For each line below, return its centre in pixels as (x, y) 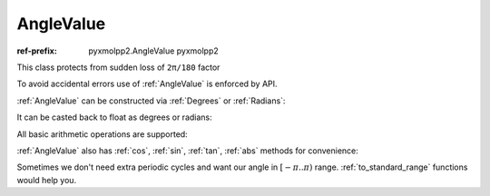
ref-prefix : (37, 51)
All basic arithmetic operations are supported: (102, 134)
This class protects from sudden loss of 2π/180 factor (118, 67)
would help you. (47, 180)
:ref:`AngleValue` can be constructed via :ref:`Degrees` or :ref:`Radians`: (151, 101)
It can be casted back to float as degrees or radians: (114, 117)
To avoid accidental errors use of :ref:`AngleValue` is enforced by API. (147, 84)
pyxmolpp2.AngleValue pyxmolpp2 (154, 51)
